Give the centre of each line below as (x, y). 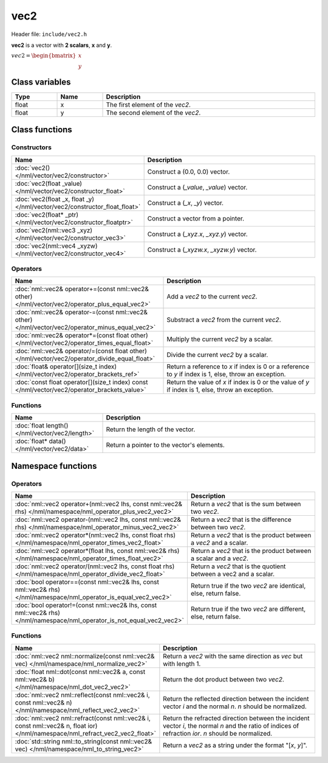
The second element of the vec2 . (153, 113)
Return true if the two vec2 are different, (248, 609)
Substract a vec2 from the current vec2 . (224, 320)
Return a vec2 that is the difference (241, 519)
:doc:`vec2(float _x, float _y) (54, 199)
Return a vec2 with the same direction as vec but (233, 656)
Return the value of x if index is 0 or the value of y (238, 382)
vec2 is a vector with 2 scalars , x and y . (62, 45)
